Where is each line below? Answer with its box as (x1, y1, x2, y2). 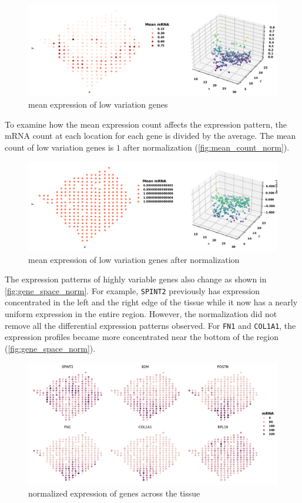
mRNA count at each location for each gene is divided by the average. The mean (5, 129, 296, 142)
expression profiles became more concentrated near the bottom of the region (5, 331, 278, 343)
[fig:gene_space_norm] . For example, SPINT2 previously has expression (5, 284, 260, 297)
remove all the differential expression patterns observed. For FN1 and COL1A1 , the (5, 319, 296, 331)
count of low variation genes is (5, 141, 114, 154)
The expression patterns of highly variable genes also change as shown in (5, 273, 267, 285)
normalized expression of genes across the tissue (28, 487, 200, 499)
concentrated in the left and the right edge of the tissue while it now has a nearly (5, 296, 298, 308)
